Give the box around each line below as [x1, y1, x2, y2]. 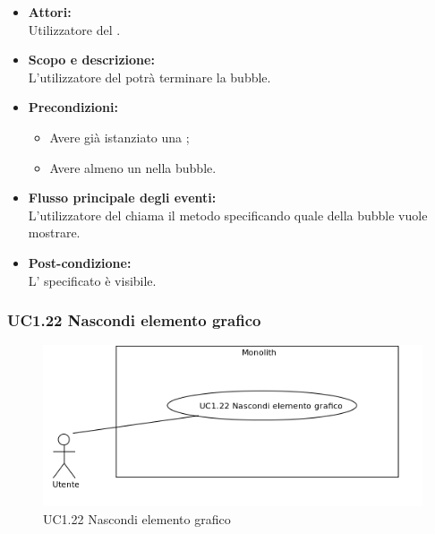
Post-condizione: [28, 253, 132, 271]
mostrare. [28, 223, 81, 242]
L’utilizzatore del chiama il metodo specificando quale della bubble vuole [28, 205, 428, 224]
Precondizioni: [28, 98, 118, 116]
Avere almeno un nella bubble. [49, 158, 217, 177]
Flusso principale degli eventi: [28, 188, 217, 207]
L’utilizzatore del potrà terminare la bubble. [28, 67, 271, 86]
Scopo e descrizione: [28, 50, 155, 69]
